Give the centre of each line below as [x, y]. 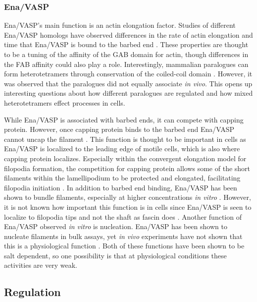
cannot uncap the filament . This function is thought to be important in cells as [125, 139]
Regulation [32, 292]
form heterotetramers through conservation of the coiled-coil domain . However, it [128, 74]
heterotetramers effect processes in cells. [65, 102]
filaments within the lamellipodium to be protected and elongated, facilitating [122, 178]
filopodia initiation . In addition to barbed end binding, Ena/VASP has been [121, 187]
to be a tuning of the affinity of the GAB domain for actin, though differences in [126, 54]
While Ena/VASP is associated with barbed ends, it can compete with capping [124, 119]
